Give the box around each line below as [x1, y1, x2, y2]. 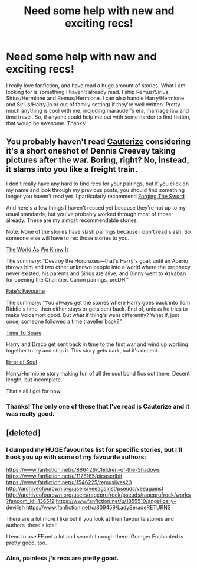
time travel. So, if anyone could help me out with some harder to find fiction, [6, 113, 191, 120]
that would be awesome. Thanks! [6, 119, 87, 126]
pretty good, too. [6, 539, 47, 547]
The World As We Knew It [6, 246, 68, 253]
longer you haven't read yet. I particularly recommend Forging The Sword [6, 192, 185, 200]
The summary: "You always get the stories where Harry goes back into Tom [6, 299, 191, 306]
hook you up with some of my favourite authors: [6, 453, 146, 461]
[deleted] [6, 428, 41, 438]
